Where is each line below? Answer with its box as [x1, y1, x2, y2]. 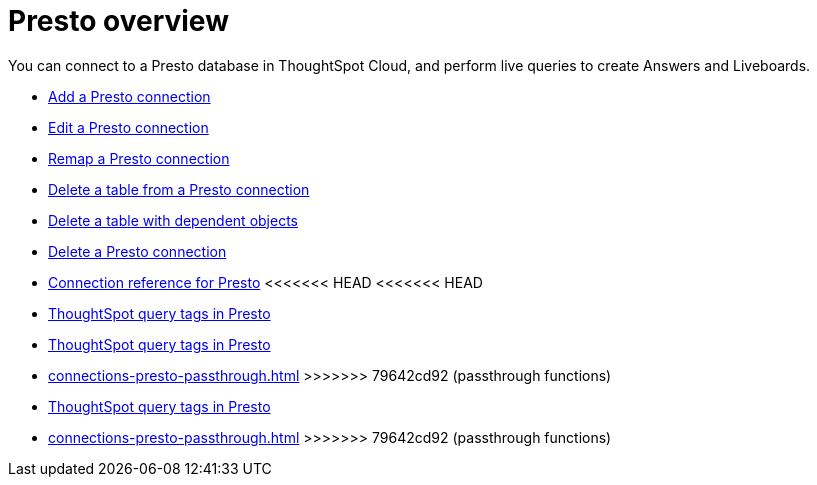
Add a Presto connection [48, 87, 211, 105]
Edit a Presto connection [48, 118, 209, 136]
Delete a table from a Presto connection [48, 180, 310, 198]
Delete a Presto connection [48, 242, 227, 260]
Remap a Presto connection [48, 149, 230, 167]
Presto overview [8, 4, 229, 38]
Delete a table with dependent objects [48, 211, 298, 229]
